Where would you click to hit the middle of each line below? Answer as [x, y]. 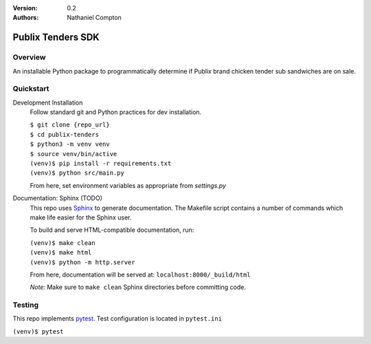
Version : [25, 8]
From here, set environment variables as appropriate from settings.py [128, 185]
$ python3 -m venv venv [70, 144]
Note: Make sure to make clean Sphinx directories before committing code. [138, 287]
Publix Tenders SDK [56, 37]
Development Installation [48, 103]
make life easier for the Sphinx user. [81, 217]
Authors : [26, 18]
